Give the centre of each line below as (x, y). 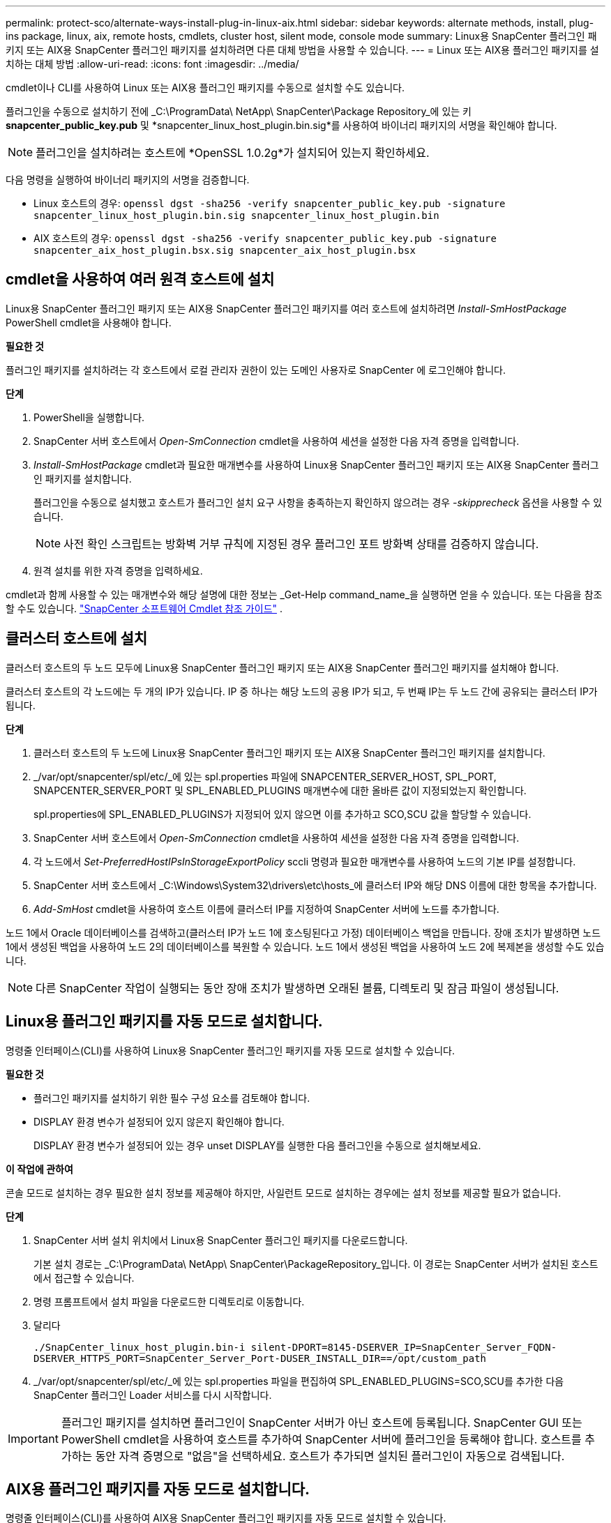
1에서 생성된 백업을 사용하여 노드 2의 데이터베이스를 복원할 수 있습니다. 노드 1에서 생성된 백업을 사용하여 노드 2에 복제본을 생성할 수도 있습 (305, 946)
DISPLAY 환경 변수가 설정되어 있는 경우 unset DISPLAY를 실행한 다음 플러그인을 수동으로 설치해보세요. (257, 1145)
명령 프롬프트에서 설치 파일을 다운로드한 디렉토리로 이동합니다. (169, 1301)
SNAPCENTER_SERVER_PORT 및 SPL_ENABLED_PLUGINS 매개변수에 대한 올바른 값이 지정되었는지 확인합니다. (280, 790)
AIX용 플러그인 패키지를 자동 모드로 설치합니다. (158, 1489)
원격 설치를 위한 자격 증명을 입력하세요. (118, 570)
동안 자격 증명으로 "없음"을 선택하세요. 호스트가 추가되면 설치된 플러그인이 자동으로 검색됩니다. (330, 1456)
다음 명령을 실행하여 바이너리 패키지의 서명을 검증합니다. (128, 180)
